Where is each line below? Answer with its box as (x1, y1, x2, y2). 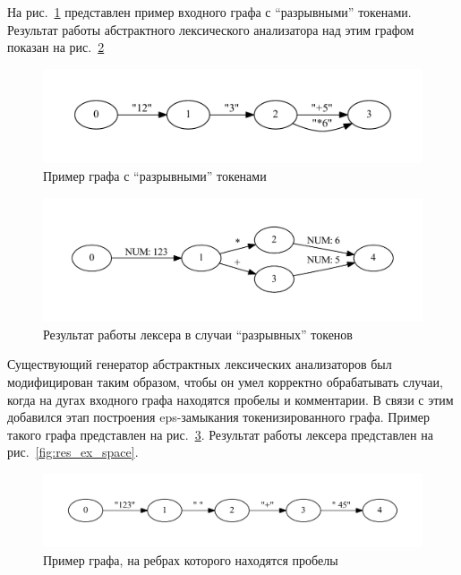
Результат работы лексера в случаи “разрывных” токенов (43, 324, 353, 343)
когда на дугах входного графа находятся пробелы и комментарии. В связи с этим (7, 390, 454, 408)
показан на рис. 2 (7, 38, 105, 56)
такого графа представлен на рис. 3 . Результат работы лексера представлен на (7, 425, 433, 443)
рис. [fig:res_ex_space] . (7, 442, 139, 461)
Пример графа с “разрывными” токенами (43, 166, 267, 185)
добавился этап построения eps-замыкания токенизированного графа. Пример (7, 408, 430, 426)
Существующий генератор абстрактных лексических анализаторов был (7, 355, 392, 373)
